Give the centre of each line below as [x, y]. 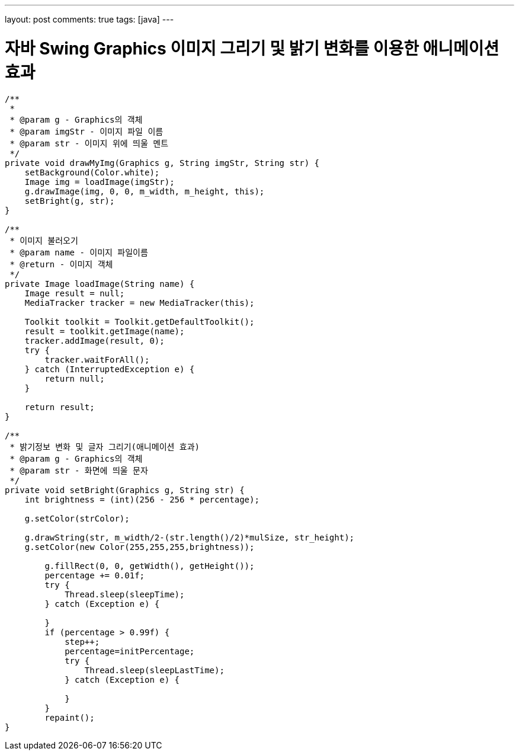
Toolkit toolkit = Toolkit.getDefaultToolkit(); [140, 321]
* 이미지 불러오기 [44, 240]
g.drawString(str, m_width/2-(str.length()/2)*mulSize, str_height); [190, 537]
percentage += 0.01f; [95, 575]
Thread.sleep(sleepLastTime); [154, 670]
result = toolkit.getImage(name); [105, 331]
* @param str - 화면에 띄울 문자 [79, 470]
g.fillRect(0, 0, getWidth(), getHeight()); [150, 566]
